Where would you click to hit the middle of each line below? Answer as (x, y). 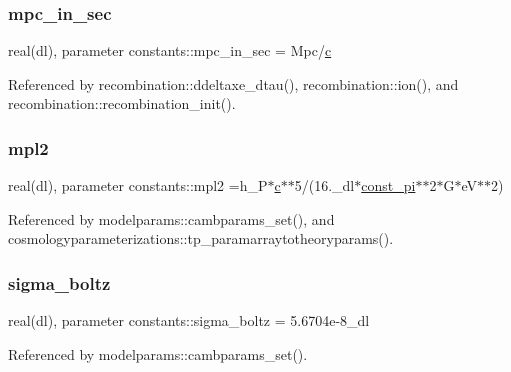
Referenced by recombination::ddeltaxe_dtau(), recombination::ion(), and (233, 83)
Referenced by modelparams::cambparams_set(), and (171, 218)
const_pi (388, 185)
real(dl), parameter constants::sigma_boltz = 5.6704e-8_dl (189, 320)
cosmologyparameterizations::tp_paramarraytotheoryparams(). (201, 238)
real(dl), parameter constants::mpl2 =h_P (138, 185)
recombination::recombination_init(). (122, 103)
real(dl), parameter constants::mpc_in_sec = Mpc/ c (170, 50)
